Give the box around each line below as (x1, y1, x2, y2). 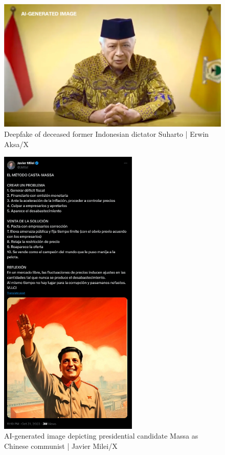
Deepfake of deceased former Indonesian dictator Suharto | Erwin (4, 129, 209, 139)
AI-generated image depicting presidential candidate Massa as (4, 430, 198, 441)
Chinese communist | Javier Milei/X (4, 440, 118, 451)
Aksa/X (4, 138, 29, 149)
